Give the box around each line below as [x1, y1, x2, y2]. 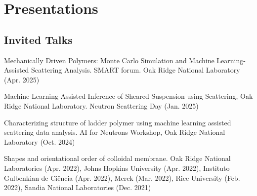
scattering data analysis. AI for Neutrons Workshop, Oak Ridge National [4, 127, 225, 137]
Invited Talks [4, 32, 73, 47]
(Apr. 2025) [4, 74, 40, 84]
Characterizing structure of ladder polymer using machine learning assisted [4, 117, 231, 127]
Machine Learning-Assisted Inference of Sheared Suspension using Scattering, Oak [4, 91, 253, 101]
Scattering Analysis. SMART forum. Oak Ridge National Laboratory [31, 65, 240, 75]
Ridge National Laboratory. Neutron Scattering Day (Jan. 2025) [4, 100, 199, 111]
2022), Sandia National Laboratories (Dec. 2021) [4, 182, 151, 193]
